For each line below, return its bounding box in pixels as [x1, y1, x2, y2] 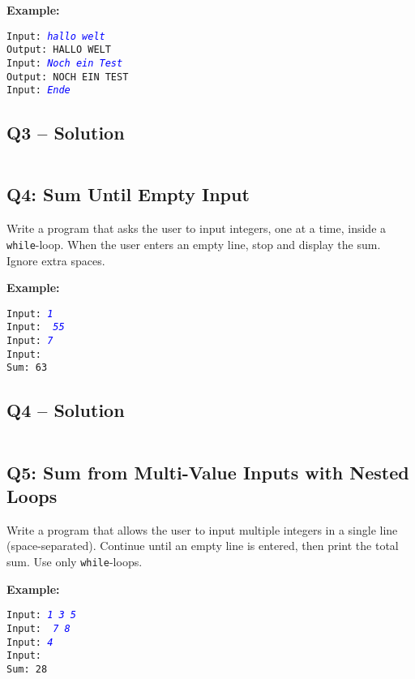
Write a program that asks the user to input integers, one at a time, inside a [6, 220, 387, 237]
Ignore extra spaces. [6, 251, 105, 269]
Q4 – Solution [6, 398, 125, 423]
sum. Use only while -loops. [6, 552, 143, 569]
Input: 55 [6, 321, 65, 333]
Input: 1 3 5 [6, 609, 76, 621]
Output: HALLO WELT [6, 44, 111, 56]
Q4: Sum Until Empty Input [6, 182, 250, 207]
